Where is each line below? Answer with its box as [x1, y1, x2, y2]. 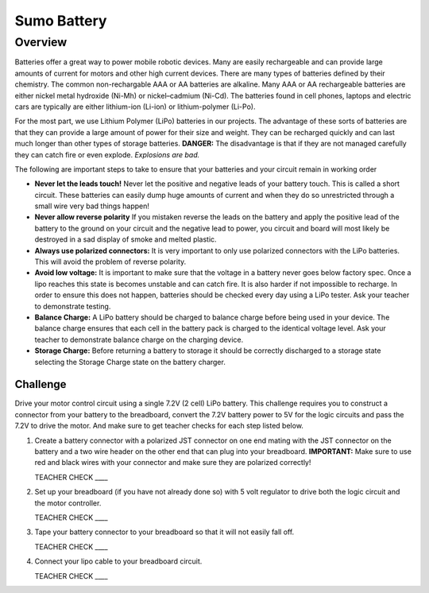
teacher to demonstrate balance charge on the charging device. [34, 335, 244, 344]
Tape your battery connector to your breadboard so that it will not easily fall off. [34, 527, 295, 537]
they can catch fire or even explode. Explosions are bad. [14, 149, 200, 159]
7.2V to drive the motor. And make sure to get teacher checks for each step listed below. [14, 421, 303, 431]
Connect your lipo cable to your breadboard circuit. [34, 556, 203, 566]
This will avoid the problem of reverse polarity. [34, 257, 187, 266]
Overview [14, 35, 68, 49]
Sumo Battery [14, 12, 107, 29]
